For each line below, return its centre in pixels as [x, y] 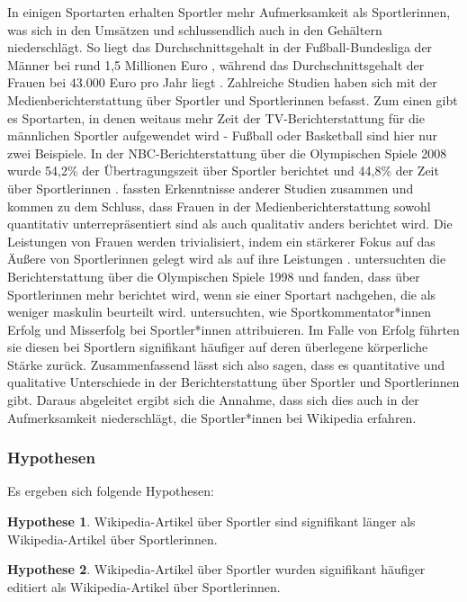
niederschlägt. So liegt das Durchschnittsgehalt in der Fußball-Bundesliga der [220, 47]
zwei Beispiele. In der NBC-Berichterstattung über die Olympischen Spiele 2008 [227, 153]
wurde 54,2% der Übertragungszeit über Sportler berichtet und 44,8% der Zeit [223, 171]
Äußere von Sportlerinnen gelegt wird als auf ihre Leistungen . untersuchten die [227, 259]
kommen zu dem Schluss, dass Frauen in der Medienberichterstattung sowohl [219, 206]
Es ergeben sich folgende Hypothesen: [111, 491]
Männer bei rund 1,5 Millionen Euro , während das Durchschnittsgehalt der [216, 64]
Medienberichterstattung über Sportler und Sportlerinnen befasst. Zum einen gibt [233, 99]
